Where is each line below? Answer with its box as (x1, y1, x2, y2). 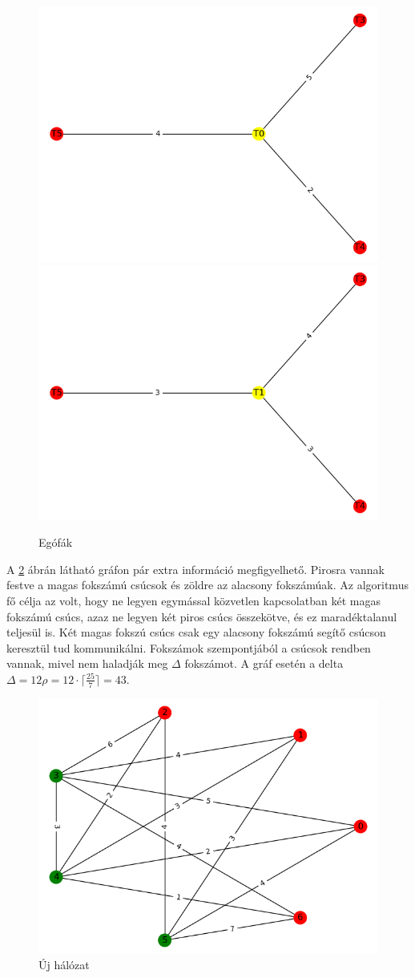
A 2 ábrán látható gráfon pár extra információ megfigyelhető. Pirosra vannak (6, 560, 385, 577)
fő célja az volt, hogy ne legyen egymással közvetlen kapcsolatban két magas (6, 592, 381, 608)
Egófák (38, 534, 73, 551)
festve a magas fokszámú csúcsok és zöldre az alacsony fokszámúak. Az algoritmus (6, 576, 409, 593)
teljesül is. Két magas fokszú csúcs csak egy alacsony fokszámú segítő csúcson (6, 624, 386, 641)
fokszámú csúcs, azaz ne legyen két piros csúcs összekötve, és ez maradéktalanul (6, 608, 397, 624)
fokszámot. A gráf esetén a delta (184, 655, 344, 672)
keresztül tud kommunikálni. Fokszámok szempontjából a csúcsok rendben (6, 639, 371, 656)
